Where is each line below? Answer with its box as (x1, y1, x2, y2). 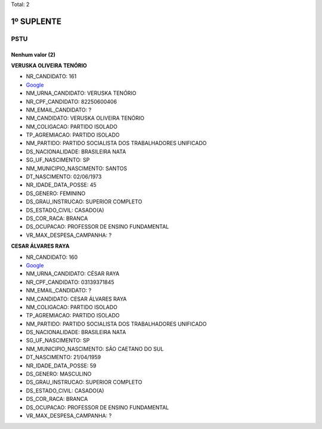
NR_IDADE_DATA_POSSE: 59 (26, 362, 97, 369)
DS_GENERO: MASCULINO (26, 371, 92, 378)
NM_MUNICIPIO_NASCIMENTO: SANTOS (26, 165, 128, 172)
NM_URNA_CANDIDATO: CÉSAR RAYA (26, 270, 119, 277)
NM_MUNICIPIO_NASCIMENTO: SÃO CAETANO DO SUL (26, 345, 164, 352)
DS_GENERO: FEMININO (26, 190, 86, 197)
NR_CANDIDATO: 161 (26, 73, 77, 80)
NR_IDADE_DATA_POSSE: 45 (26, 181, 97, 189)
